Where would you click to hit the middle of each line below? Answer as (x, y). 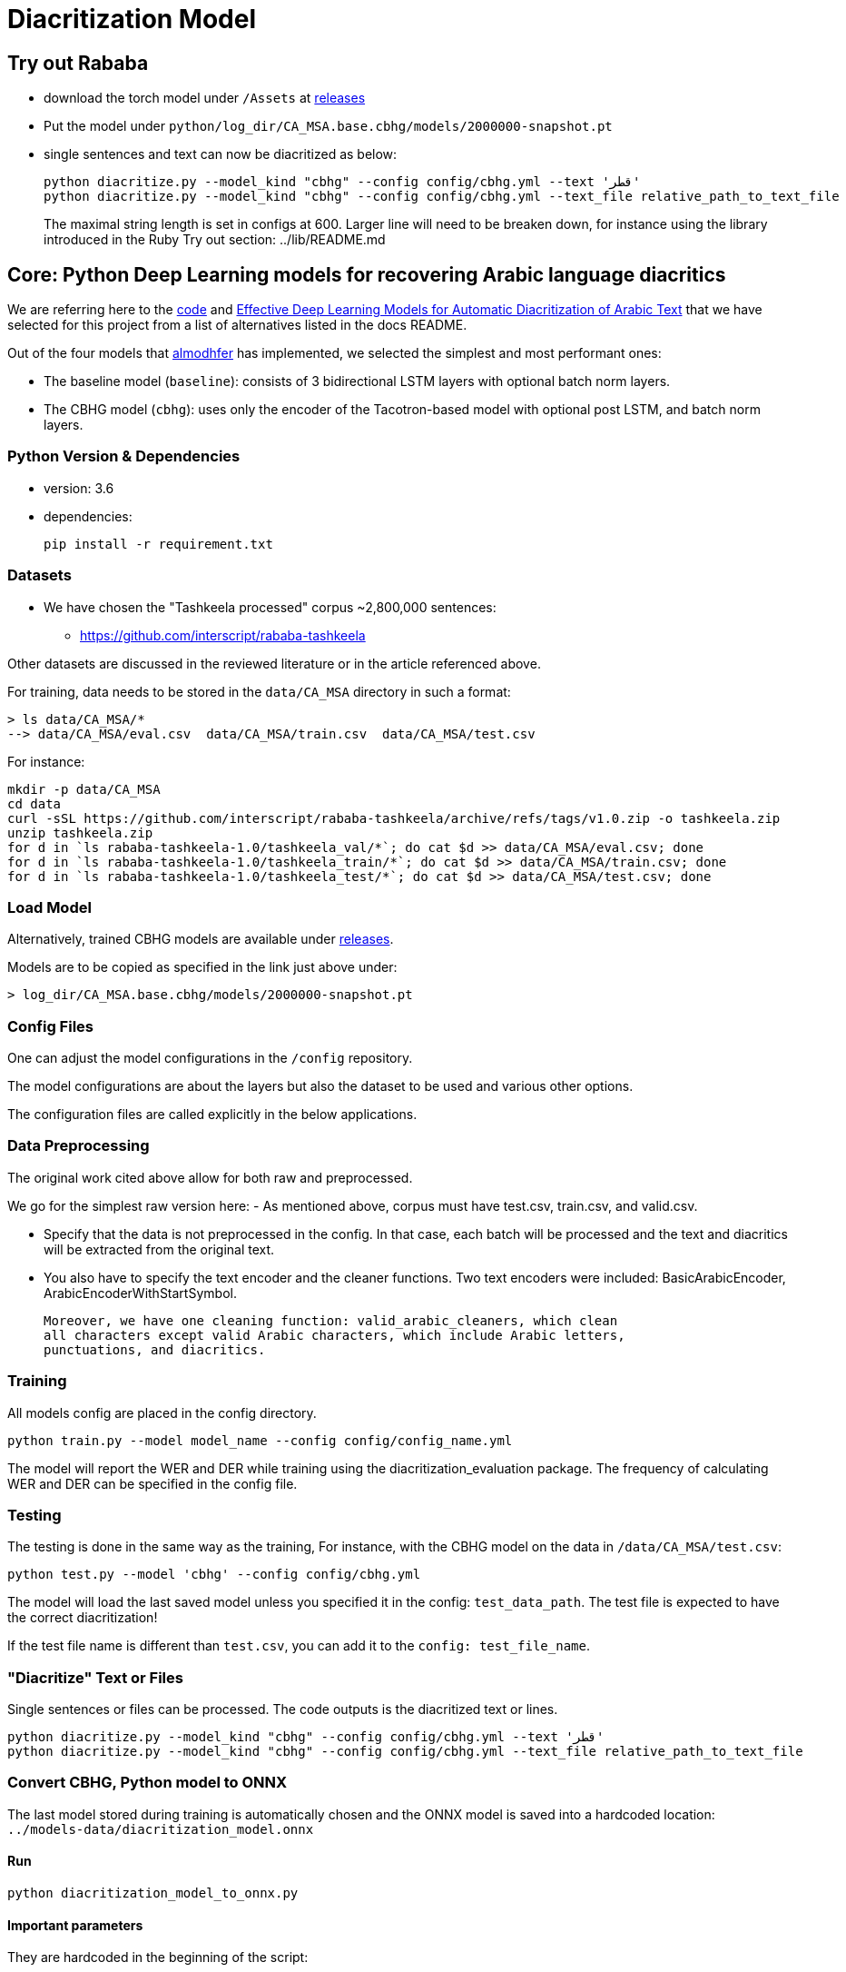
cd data (34, 803)
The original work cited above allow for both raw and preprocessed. (210, 1177)
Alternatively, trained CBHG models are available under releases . (201, 939)
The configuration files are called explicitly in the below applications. (212, 1115)
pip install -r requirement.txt (158, 544)
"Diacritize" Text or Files (95, 1677)
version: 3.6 (79, 488)
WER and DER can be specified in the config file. (152, 1483)
